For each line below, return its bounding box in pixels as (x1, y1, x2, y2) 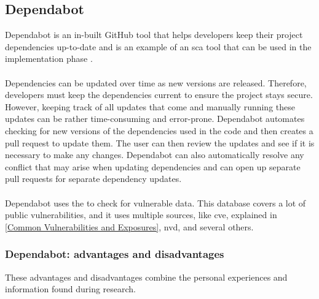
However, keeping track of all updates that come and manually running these (5, 100, 295, 113)
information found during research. (5, 282, 136, 295)
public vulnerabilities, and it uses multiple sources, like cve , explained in (5, 208, 277, 221)
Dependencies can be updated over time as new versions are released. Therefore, (5, 76, 307, 89)
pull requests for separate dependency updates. (5, 172, 182, 185)
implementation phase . (5, 52, 93, 65)
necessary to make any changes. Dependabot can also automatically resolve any (5, 148, 304, 161)
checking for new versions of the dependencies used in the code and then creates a (5, 124, 313, 137)
